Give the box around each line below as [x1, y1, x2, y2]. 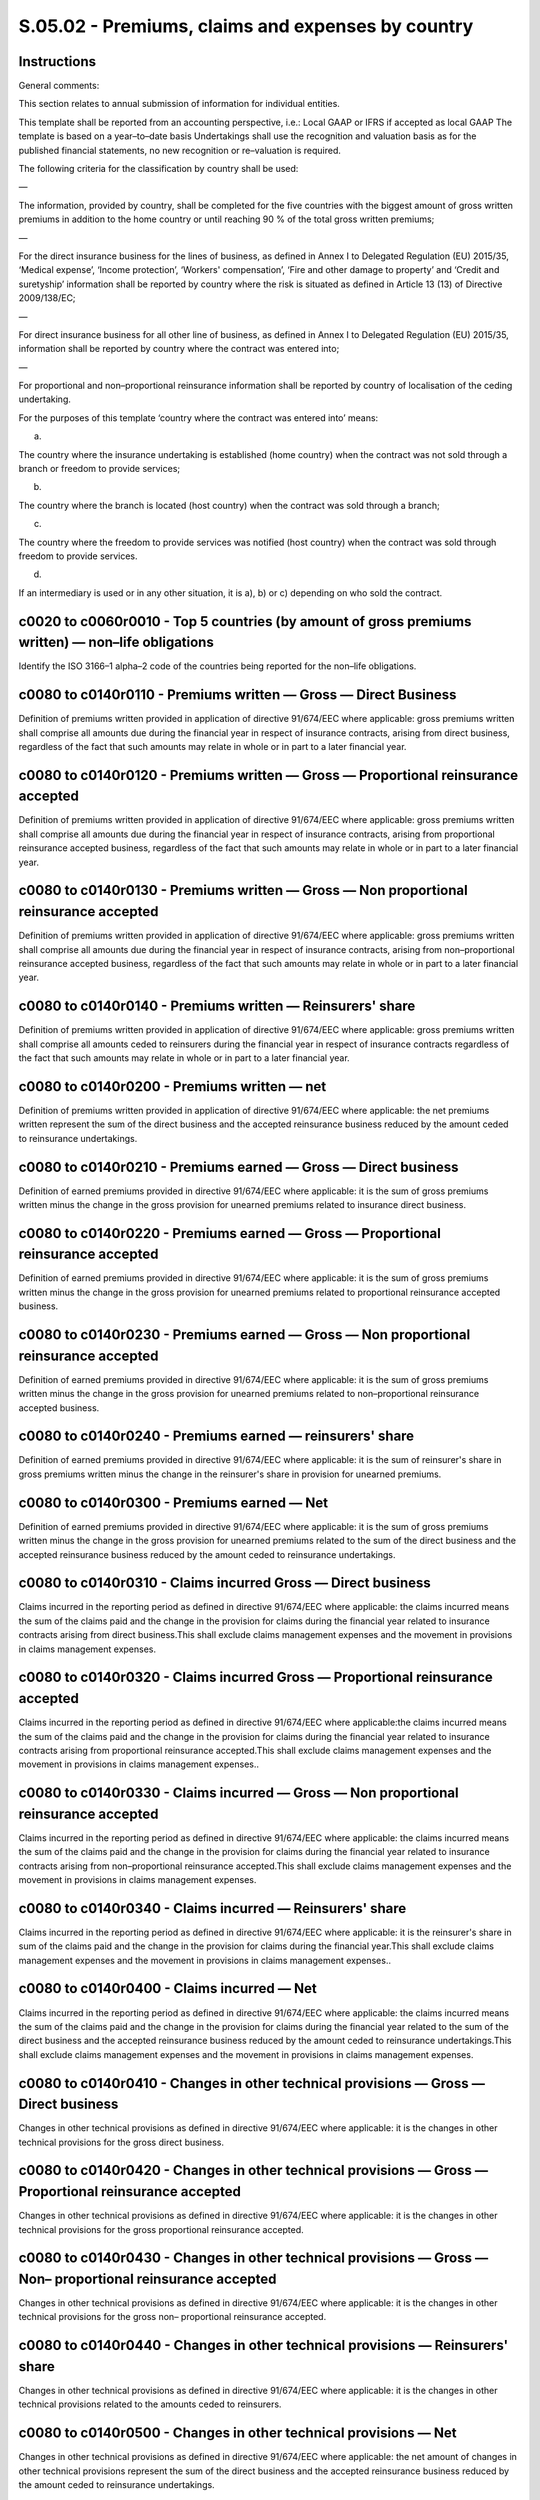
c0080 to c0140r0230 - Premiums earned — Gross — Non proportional [18, 1326, 471, 1344]
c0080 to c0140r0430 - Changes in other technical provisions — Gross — [18, 2250, 489, 2267]
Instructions [18, 53, 97, 70]
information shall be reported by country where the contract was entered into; [18, 343, 340, 355]
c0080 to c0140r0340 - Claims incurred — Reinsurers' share [18, 1900, 407, 1917]
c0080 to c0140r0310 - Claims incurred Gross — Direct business [18, 1575, 432, 1592]
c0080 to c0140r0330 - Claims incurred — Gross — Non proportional [18, 1785, 459, 1802]
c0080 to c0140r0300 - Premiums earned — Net [18, 1494, 329, 1511]
